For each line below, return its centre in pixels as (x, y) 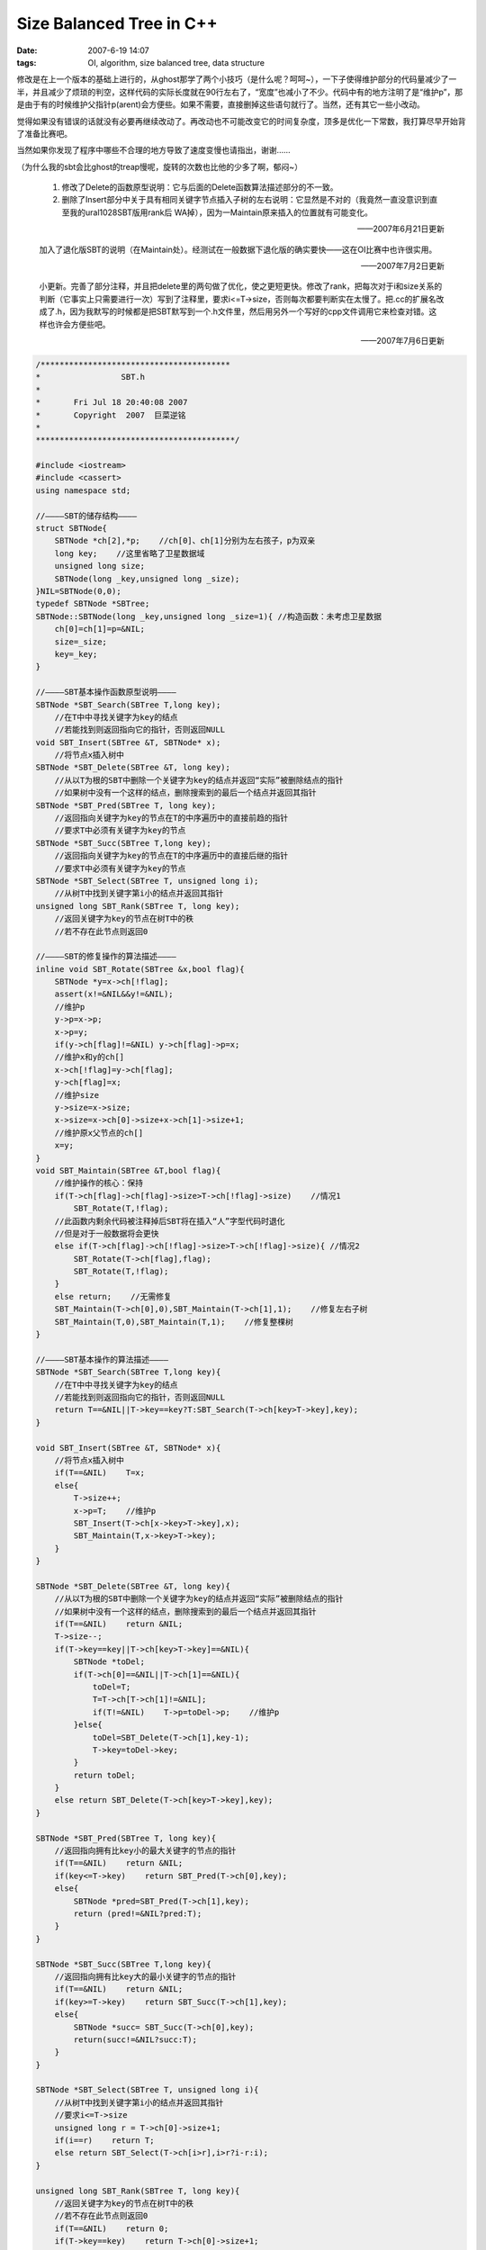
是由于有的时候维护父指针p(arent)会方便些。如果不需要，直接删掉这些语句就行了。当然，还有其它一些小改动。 (220, 104)
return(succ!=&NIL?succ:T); (135, 2039)
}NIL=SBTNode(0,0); (78, 591)
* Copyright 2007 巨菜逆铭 (111, 415)
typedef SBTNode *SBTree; (93, 604)
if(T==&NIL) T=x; (100, 1473)
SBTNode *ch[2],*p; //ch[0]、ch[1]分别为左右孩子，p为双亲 (185, 541)
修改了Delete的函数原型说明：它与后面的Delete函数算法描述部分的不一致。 (200, 187)
